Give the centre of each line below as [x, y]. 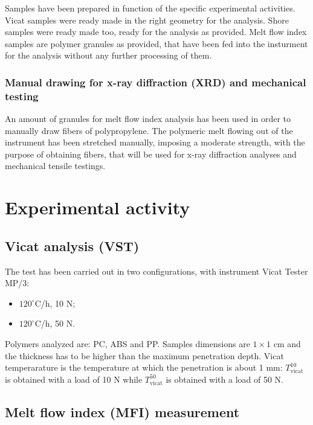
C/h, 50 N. [55, 323]
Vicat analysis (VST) [72, 245]
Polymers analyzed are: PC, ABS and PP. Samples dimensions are [127, 344]
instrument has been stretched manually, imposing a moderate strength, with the [155, 142]
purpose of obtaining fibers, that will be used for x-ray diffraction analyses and [151, 154]
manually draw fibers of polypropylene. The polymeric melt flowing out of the [149, 130]
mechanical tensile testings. [55, 166]
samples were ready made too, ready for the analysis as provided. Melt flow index [156, 32]
